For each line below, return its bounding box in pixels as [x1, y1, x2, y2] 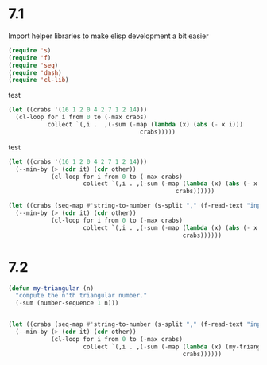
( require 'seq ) [8, 61, 59, 69]
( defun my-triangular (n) [8, 284, 94, 293]
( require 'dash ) [8, 68, 62, 76]
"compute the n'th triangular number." [15, 292, 148, 300]
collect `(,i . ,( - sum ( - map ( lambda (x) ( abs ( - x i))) [47, 121, 244, 129]
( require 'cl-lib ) [8, 76, 69, 84]
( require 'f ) [8, 53, 52, 62]
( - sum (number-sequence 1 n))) [15, 299, 119, 307]
